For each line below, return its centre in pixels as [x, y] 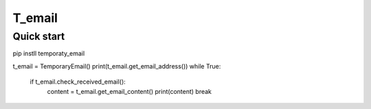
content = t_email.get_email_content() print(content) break [130, 91]
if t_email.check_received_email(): [78, 82]
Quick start [39, 36]
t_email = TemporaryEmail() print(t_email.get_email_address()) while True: [117, 66]
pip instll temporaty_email [49, 53]
